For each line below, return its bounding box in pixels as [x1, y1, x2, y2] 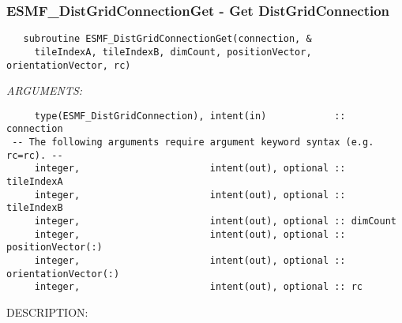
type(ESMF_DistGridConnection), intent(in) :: [34, 110, 346, 122]
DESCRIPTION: [6, 303, 88, 320]
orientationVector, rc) [6, 59, 131, 71]
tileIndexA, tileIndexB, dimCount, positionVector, [34, 46, 312, 58]
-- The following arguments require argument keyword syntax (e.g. [12, 137, 374, 148]
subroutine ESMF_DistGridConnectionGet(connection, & [23, 33, 312, 45]
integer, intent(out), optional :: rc [34, 281, 363, 293]
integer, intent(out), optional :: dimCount [34, 216, 396, 227]
